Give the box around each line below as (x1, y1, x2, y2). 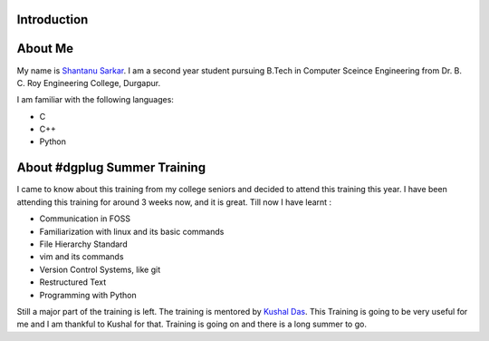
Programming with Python (39, 289, 137, 300)
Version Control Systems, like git (39, 264, 161, 275)
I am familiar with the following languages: (16, 94, 174, 105)
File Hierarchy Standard (39, 239, 128, 249)
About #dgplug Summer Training (16, 160, 206, 176)
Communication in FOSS (39, 213, 131, 224)
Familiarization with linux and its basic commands (39, 226, 225, 237)
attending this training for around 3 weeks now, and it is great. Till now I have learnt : (16, 196, 332, 208)
